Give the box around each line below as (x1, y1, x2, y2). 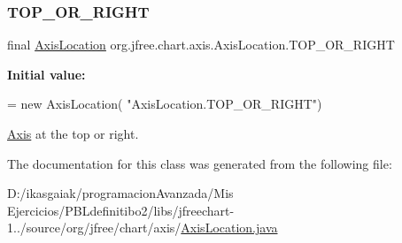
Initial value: (7, 65, 86, 83)
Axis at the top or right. (7, 125, 139, 142)
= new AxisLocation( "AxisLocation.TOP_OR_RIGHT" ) (7, 95, 322, 113)
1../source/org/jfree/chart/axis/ (7, 218, 182, 237)
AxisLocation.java (181, 218, 278, 237)
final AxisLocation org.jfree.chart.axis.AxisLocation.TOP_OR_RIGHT (7, 35, 395, 54)
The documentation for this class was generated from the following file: (7, 154, 392, 172)
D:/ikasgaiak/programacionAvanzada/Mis (7, 184, 234, 202)
